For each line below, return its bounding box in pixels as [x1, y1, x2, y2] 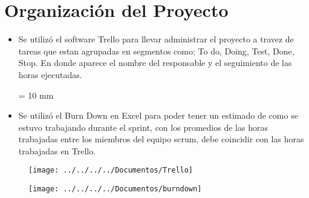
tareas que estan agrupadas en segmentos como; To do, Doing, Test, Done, [18, 44, 294, 57]
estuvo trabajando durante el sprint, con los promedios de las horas [18, 120, 268, 133]
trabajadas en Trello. [18, 144, 96, 157]
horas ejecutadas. [18, 68, 82, 81]
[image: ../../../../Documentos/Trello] [28, 166, 194, 175]
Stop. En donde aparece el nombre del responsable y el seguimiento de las [18, 56, 292, 69]
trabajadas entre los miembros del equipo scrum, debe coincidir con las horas [18, 133, 304, 145]
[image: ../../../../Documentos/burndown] [28, 185, 202, 194]
